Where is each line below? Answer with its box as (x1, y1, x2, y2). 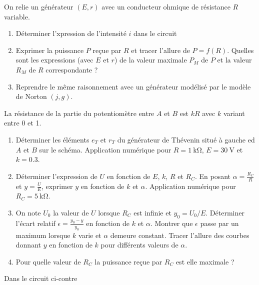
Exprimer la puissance (15, 44, 84, 55)
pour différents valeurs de (100, 239, 178, 250)
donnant (15, 239, 41, 250)
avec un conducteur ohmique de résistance (101, 1, 230, 11)
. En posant (194, 170, 231, 181)
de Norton (15, 91, 47, 101)
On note (15, 207, 41, 217)
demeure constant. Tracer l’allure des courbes (110, 229, 249, 240)
